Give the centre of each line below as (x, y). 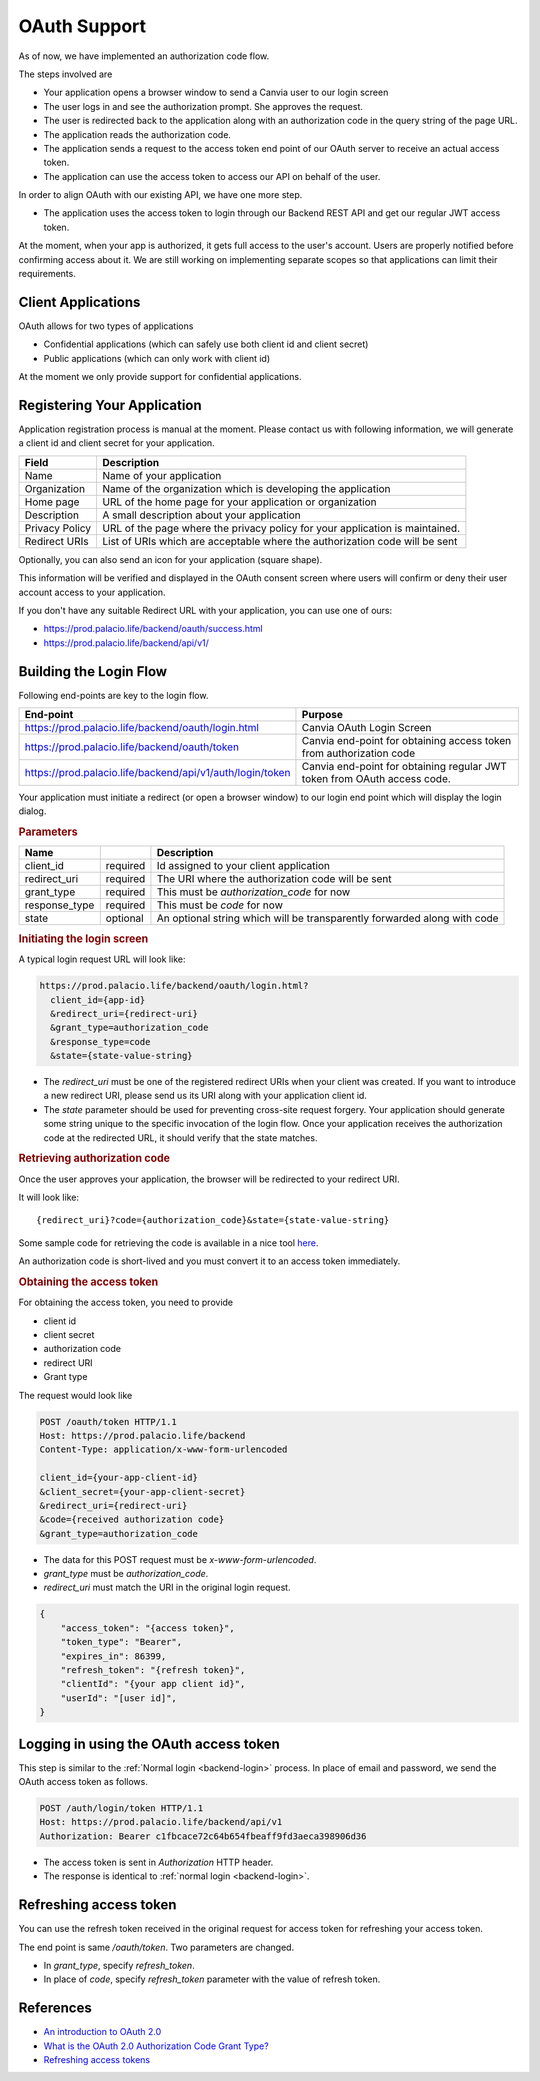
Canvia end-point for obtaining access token (406, 741)
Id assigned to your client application (243, 866)
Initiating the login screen (83, 938)
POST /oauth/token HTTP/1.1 (108, 1421)
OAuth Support (82, 26)
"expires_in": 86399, (113, 1656)
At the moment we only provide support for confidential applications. (160, 377)
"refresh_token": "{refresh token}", (153, 1670)
